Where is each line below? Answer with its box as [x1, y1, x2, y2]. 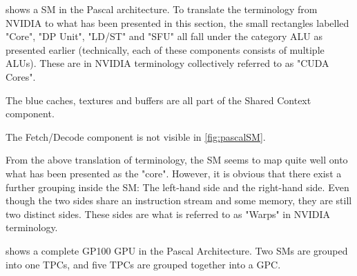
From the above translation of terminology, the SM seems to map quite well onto [6, 152, 348, 167]
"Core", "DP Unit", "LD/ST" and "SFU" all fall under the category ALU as [6, 29, 322, 43]
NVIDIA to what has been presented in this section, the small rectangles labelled [6, 15, 349, 30]
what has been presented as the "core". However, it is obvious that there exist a [6, 166, 342, 180]
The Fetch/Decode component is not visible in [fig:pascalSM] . [6, 129, 266, 144]
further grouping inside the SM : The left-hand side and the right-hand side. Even [6, 179, 349, 194]
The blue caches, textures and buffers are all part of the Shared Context [6, 92, 311, 107]
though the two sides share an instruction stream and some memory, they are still [6, 193, 352, 208]
